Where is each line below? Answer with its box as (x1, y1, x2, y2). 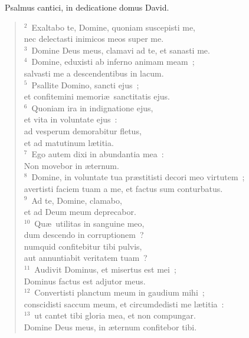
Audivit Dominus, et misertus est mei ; (34, 263, 176, 276)
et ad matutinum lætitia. (24, 136, 114, 148)
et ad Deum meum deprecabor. (24, 206, 136, 218)
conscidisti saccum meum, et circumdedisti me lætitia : (24, 297, 224, 310)
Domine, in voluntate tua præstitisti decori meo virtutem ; (31, 171, 245, 183)
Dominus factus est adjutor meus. (24, 274, 146, 287)
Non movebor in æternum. (24, 159, 119, 171)
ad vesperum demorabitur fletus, (24, 124, 142, 137)
